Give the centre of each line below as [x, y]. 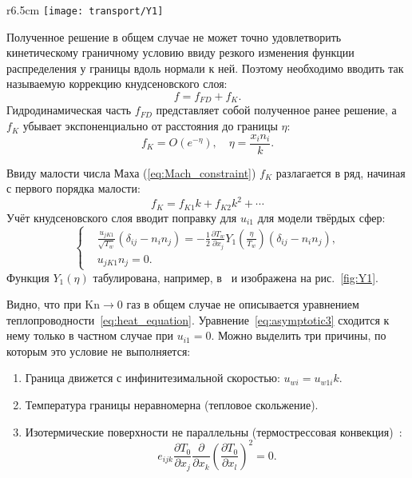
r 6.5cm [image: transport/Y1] [85, 10]
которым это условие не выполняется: [99, 351]
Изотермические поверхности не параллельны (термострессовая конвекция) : [214, 431]
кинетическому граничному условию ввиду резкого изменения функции [180, 52]
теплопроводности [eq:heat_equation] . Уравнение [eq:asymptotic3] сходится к [198, 319]
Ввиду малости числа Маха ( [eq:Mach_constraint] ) [131, 172]
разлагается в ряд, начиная [341, 172]
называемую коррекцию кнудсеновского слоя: [117, 84]
